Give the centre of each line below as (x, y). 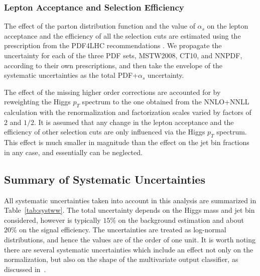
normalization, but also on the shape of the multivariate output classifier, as (121, 259)
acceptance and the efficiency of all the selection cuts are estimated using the (122, 35)
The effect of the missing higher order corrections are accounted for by (112, 92)
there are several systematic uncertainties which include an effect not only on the (129, 249)
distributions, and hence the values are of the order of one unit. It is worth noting (130, 239)
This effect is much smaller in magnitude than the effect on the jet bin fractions (127, 142)
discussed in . (25, 269)
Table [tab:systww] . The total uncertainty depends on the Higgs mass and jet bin (129, 210)
